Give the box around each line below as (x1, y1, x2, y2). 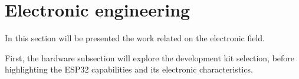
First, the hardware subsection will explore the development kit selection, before (5, 51, 295, 64)
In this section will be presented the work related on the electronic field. (5, 32, 265, 44)
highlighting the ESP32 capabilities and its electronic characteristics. (5, 63, 253, 75)
